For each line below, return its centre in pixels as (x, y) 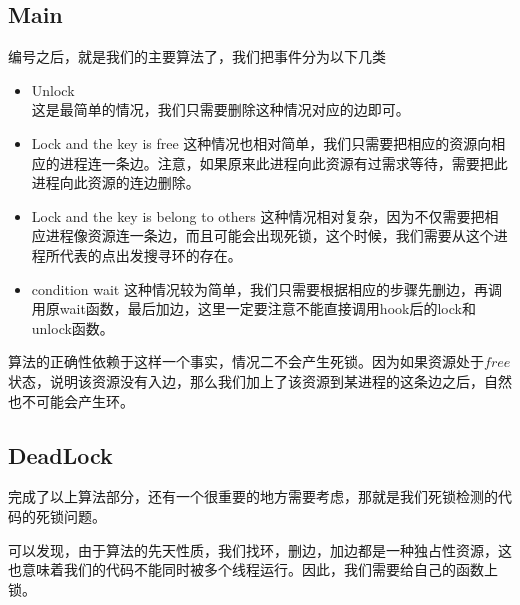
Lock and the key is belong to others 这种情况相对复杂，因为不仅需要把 (258, 215)
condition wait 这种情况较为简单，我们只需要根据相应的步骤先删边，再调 (266, 288)
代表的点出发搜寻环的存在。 (150, 254)
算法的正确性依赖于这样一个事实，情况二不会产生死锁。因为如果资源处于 (246, 361)
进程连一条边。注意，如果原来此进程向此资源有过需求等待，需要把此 (283, 162)
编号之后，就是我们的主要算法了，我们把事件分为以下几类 (197, 56)
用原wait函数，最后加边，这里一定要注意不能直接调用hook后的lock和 (253, 308)
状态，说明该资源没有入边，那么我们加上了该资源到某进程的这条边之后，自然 (260, 380)
